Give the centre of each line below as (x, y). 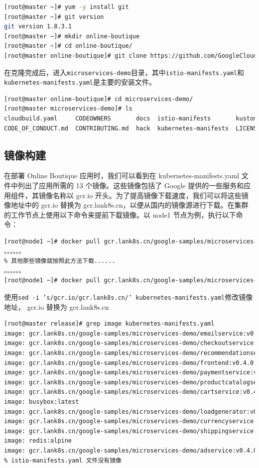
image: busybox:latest (42, 402)
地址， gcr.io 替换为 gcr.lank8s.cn (57, 306)
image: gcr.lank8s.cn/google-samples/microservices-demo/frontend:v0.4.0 (129, 363)
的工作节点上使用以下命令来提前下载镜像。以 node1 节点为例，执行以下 (120, 214)
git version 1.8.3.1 (38, 27)
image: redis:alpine (38, 441)
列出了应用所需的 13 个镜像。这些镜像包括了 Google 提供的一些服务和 (131, 185)
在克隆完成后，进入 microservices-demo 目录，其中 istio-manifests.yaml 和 (124, 72)
